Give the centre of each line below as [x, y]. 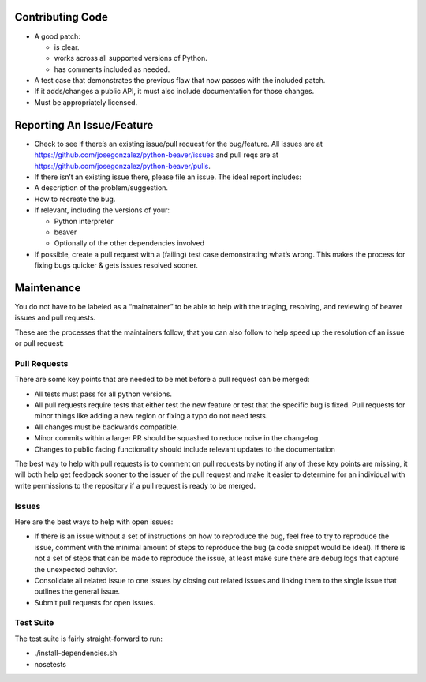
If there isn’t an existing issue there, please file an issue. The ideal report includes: [168, 177]
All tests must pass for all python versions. [103, 394]
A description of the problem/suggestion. [101, 188]
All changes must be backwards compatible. [106, 427]
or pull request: [39, 343]
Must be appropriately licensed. [86, 102]
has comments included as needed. [112, 69]
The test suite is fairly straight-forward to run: [89, 639]
